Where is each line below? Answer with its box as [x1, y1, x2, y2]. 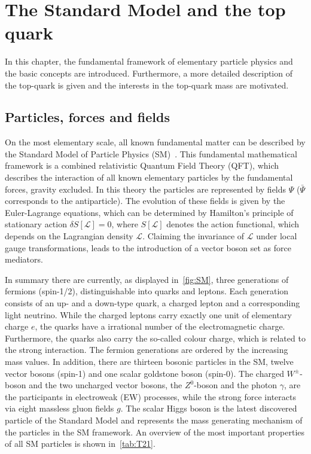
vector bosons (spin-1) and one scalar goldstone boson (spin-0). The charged [5, 367, 284, 379]
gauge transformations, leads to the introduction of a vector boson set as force [5, 241, 291, 254]
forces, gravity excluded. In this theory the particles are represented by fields [5, 182, 286, 195]
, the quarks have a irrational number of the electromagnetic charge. [35, 320, 285, 333]
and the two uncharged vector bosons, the [29, 379, 182, 391]
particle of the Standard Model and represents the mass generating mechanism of [5, 413, 303, 426]
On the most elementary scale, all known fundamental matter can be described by [5, 136, 306, 148]
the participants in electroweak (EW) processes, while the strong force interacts [5, 390, 296, 403]
